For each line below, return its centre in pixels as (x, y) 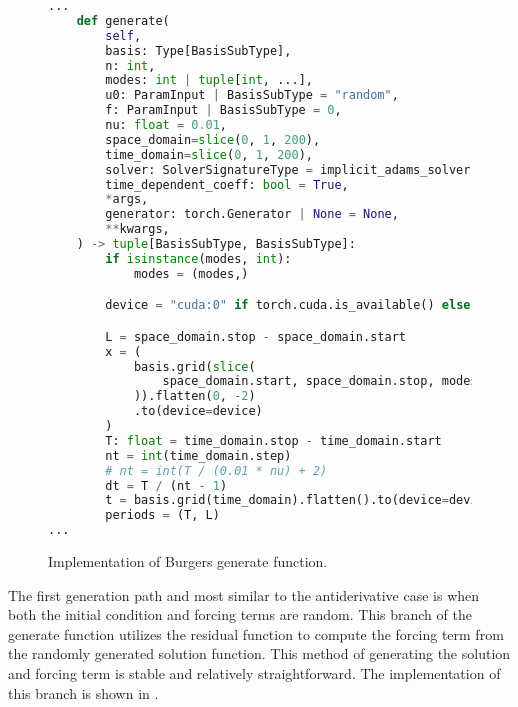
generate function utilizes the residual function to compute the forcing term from (256, 633)
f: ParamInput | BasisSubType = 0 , (223, 110)
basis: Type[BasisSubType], (198, 50)
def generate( (123, 20)
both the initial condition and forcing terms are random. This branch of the (240, 614)
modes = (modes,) (191, 273)
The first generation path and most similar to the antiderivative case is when (244, 594)
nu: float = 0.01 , (166, 125)
